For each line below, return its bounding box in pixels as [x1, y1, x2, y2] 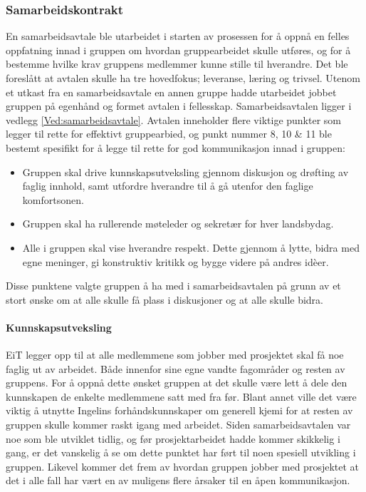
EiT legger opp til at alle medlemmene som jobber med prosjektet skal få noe [6, 347, 344, 362]
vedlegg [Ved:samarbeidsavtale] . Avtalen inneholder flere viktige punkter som [6, 112, 341, 127]
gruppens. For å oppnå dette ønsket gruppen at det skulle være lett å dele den [6, 375, 347, 390]
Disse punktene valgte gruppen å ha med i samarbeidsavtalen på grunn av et [6, 278, 341, 293]
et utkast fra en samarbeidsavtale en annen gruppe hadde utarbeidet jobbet [6, 84, 337, 99]
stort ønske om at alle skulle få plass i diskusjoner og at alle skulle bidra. [6, 292, 323, 307]
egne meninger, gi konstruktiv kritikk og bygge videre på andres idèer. [22, 254, 329, 269]
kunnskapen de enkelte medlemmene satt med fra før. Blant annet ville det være [6, 389, 357, 404]
